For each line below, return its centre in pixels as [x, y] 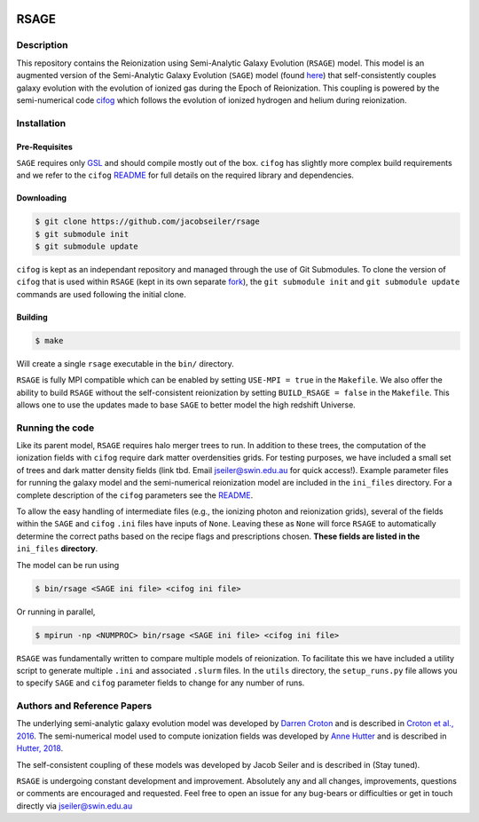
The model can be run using [68, 565]
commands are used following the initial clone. [101, 294]
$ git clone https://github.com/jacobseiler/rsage [148, 221]
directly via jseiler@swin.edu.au [75, 806]
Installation [41, 123]
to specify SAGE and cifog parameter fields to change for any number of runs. [161, 683]
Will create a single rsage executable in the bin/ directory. [125, 363]
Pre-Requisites [44, 146]
